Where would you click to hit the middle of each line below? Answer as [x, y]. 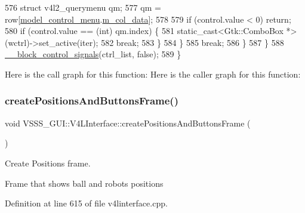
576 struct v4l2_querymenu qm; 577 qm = [83, 7]
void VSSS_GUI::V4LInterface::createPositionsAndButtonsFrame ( [128, 123]
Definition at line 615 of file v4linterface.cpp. [86, 203]
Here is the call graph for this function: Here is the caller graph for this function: [153, 74]
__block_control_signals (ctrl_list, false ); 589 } [93, 54]
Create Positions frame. [48, 163]
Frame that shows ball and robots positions [84, 183]
